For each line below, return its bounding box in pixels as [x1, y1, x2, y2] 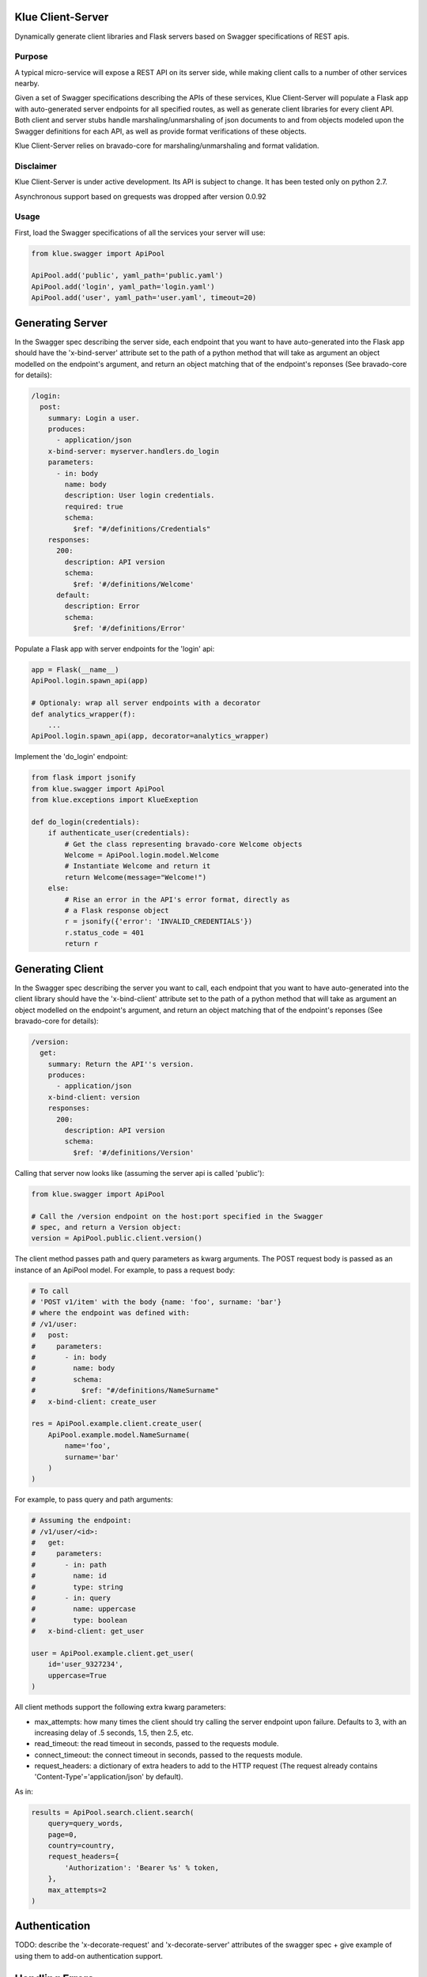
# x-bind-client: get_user [31, 1627, 145, 1636]
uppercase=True [47, 1671, 107, 1680]
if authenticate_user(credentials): [47, 829, 190, 837]
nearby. [14, 79, 40, 89]
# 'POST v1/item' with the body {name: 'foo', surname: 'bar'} [31, 1298, 282, 1306]
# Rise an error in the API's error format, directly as [64, 894, 290, 904]
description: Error [64, 602, 140, 610]
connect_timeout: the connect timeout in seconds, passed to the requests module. [34, 1750, 303, 1760]
